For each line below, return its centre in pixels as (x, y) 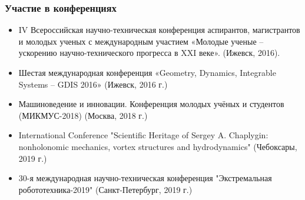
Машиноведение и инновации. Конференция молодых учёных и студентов (151, 104)
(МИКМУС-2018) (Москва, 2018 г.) (83, 115)
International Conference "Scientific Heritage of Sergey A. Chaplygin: (143, 135)
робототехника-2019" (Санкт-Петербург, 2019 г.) (105, 189)
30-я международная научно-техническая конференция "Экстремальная (145, 178)
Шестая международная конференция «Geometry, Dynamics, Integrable (147, 72)
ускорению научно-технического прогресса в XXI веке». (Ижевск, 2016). (149, 53)
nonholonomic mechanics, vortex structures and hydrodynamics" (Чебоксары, (158, 146)
